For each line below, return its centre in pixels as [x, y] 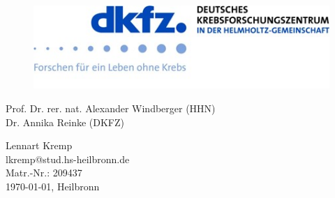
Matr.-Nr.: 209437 [44, 173]
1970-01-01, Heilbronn [53, 186]
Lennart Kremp [39, 145]
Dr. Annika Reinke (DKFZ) [65, 122]
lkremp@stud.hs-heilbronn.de [68, 159]
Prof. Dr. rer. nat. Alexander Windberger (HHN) [111, 108]
